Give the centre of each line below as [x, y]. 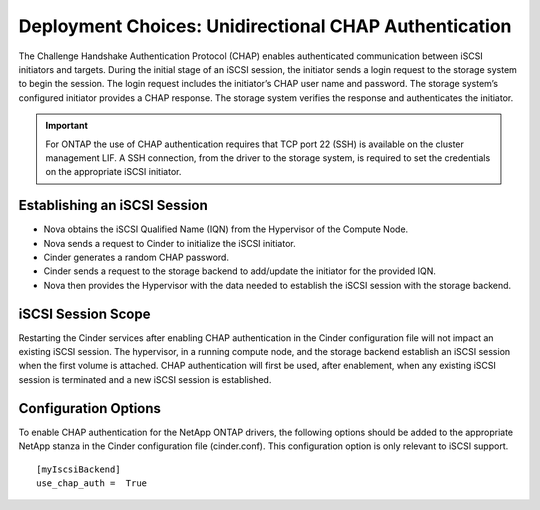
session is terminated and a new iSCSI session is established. [145, 379]
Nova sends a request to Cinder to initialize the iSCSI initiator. [169, 243]
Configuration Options [90, 408]
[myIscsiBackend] [78, 469]
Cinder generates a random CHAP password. [136, 257]
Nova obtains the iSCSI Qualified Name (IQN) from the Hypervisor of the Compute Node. [226, 229]
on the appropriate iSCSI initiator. [113, 172]
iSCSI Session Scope [84, 313]
